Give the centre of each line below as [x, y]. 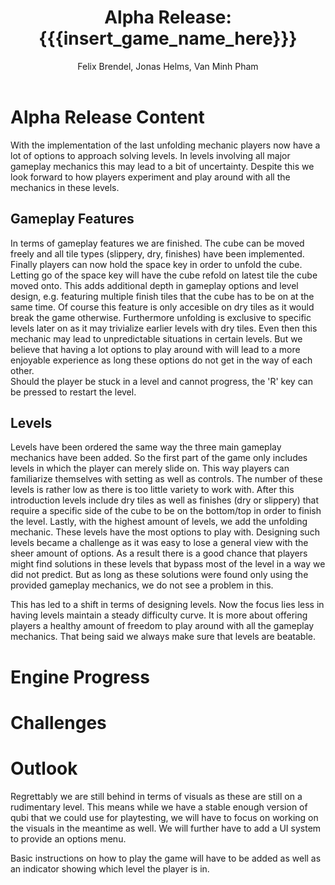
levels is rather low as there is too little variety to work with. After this [152, 490]
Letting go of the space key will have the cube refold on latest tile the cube [164, 275]
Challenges [58, 722]
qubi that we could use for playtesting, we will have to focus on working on [164, 817]
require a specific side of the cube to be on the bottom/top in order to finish [166, 511]
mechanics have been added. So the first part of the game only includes [159, 458]
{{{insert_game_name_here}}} [168, 38]
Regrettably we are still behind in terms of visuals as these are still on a [156, 796]
